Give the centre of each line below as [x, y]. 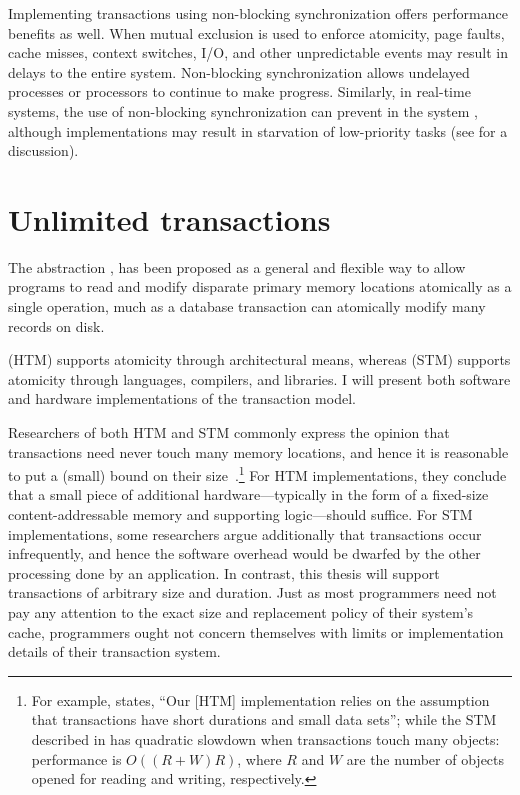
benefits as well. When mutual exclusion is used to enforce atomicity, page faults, [256, 32]
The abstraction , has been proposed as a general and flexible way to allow [237, 266]
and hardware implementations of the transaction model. [182, 398]
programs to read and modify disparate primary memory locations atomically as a [260, 286]
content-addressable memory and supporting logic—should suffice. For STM [240, 514]
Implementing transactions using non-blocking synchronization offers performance [258, 13]
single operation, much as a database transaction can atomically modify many [247, 306]
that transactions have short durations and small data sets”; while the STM [264, 719]
